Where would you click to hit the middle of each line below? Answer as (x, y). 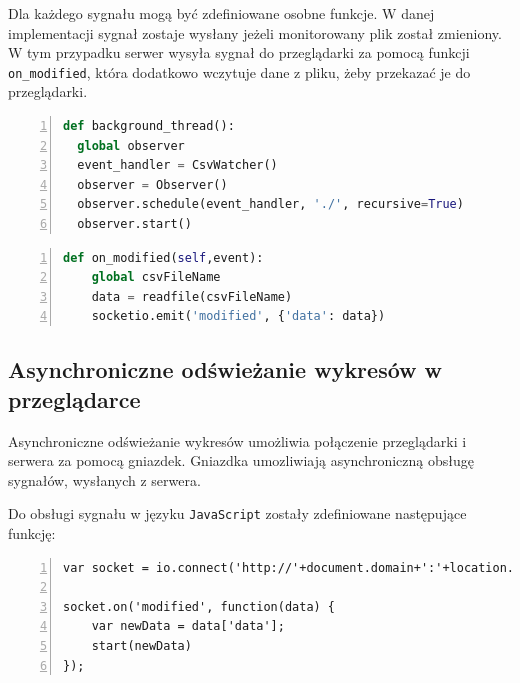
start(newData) (141, 645)
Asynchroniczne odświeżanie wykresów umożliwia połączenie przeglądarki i (237, 440)
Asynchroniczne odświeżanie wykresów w (225, 369)
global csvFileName (156, 277)
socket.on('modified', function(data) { (199, 606)
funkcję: (32, 533)
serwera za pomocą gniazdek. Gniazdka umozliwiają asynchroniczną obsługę (241, 460)
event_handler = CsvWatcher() (177, 165)
